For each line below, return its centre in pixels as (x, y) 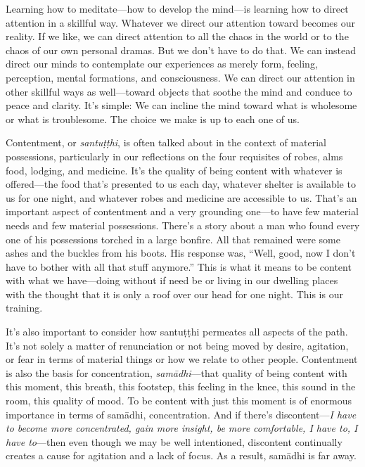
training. (24, 308)
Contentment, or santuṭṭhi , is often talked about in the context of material (166, 142)
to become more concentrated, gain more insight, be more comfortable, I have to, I (182, 428)
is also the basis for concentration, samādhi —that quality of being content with (177, 372)
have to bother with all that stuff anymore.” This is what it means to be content (179, 266)
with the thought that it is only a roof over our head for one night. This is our (174, 294)
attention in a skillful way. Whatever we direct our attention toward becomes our (180, 22)
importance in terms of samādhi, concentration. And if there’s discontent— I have (181, 414)
